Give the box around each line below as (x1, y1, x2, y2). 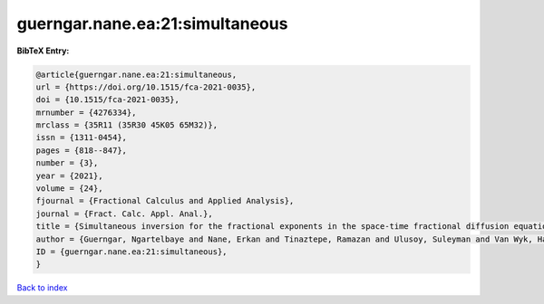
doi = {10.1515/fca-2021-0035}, (35, 95, 180, 105)
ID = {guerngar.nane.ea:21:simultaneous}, (35, 247, 228, 257)
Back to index (16, 282, 68, 293)
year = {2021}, (35, 170, 103, 181)
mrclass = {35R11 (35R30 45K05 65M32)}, (35, 120, 218, 130)
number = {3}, (35, 158, 99, 168)
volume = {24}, (35, 184, 103, 194)
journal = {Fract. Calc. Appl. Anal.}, (35, 208, 213, 219)
